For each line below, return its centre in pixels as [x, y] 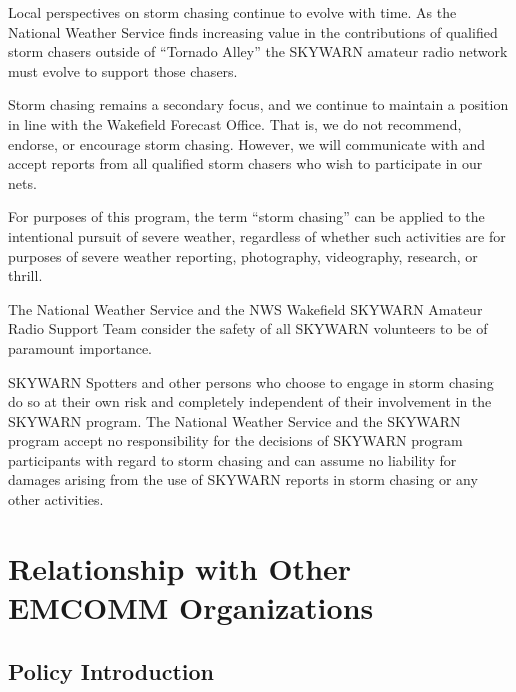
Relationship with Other [180, 567]
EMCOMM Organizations [191, 607]
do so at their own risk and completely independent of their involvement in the [250, 401]
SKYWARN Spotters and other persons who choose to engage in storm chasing [251, 381]
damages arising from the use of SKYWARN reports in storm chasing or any [243, 479]
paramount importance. [80, 347]
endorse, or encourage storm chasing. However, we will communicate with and [247, 143]
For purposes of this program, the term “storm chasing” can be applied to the [246, 216]
